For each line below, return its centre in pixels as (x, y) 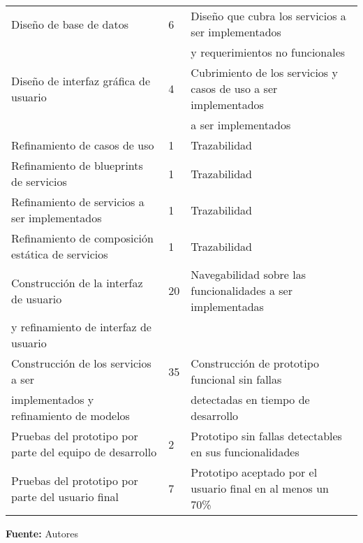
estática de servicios (60, 254)
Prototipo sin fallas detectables (266, 436)
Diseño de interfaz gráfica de (81, 80)
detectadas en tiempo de (250, 399)
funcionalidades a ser (242, 290)
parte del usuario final (65, 496)
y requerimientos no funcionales (268, 52)
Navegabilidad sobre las (249, 274)
